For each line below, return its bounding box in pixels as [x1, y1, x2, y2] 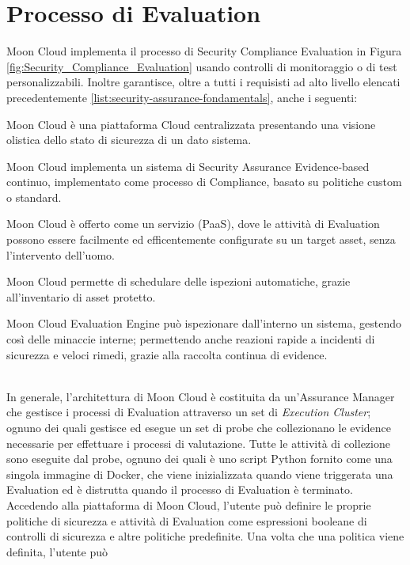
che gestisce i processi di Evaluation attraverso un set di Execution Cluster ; [6, 404, 371, 420]
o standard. [6, 188, 62, 205]
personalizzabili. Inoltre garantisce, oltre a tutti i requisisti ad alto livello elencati [6, 74, 401, 90]
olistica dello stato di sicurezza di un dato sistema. [6, 131, 252, 148]
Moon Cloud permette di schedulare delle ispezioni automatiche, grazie [6, 273, 351, 290]
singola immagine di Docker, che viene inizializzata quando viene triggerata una [6, 465, 393, 482]
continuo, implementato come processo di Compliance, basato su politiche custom [6, 173, 402, 190]
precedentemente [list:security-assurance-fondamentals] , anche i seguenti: [6, 89, 358, 105]
